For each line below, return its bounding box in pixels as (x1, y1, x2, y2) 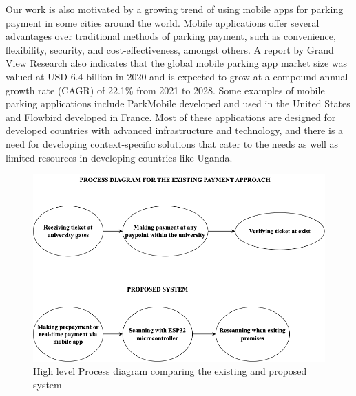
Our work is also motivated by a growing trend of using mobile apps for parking (6, 2, 344, 16)
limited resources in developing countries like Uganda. (6, 150, 233, 164)
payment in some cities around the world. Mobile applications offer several (6, 15, 320, 30)
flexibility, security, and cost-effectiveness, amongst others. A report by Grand (6, 42, 334, 56)
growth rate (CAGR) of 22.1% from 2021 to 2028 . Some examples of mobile (6, 82, 325, 97)
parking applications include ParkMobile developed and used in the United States (6, 96, 350, 111)
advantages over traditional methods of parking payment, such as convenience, (6, 29, 336, 43)
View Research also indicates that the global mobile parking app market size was (6, 56, 348, 70)
